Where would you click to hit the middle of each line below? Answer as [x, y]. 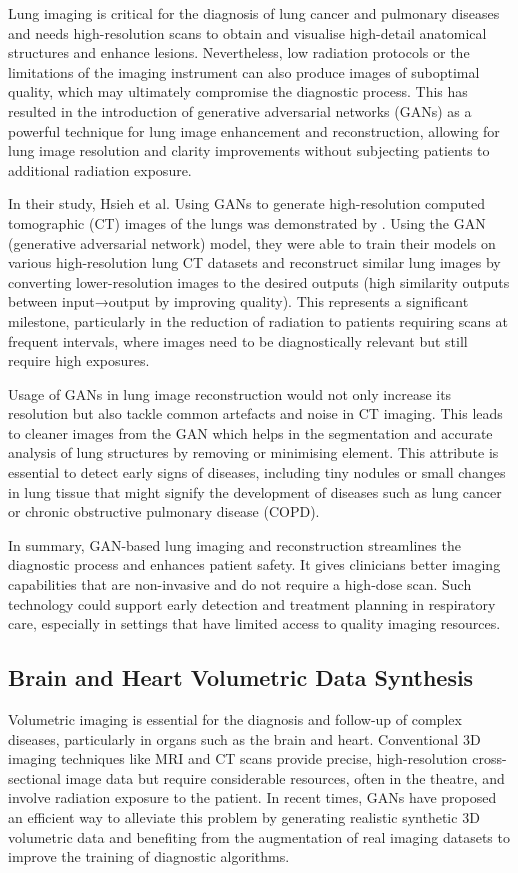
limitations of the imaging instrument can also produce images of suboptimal [244, 71]
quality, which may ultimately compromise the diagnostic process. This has [238, 91]
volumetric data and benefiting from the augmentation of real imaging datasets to [259, 836]
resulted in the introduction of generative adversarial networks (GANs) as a [240, 110]
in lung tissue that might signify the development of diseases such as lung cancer [255, 491]
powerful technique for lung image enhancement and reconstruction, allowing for [254, 130]
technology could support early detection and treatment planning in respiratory [252, 603]
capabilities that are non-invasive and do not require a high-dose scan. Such [240, 584]
